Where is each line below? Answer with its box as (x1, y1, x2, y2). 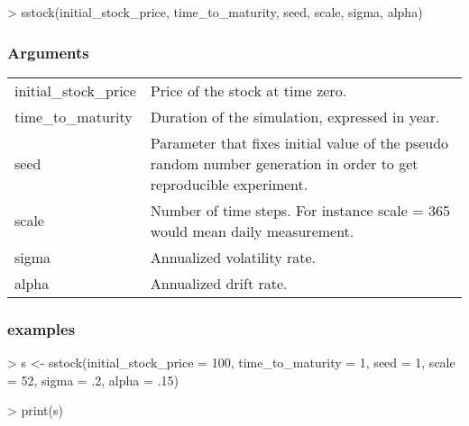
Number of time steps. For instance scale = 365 (150, 199, 451, 221)
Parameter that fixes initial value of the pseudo (150, 131, 449, 153)
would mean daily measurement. (150, 220, 354, 241)
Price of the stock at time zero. (150, 79, 347, 101)
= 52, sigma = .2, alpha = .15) (7, 370, 179, 389)
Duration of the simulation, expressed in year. (150, 105, 440, 127)
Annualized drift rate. (150, 272, 288, 294)
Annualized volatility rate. (150, 246, 317, 267)
